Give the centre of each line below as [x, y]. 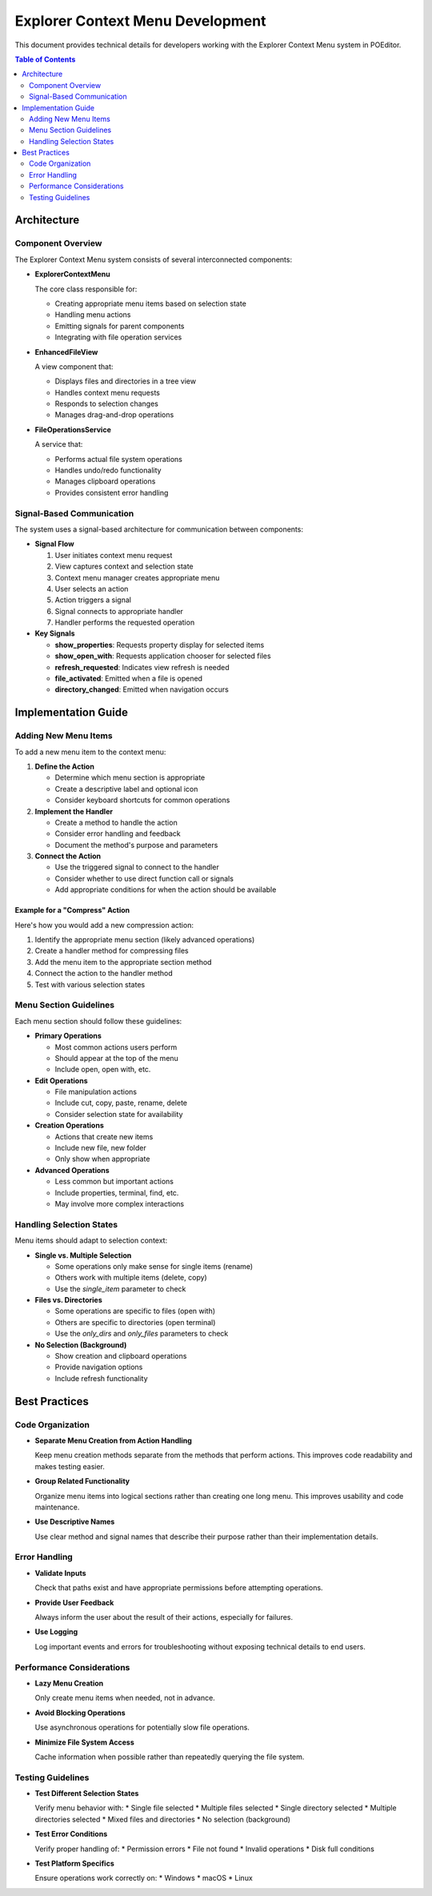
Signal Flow [55, 544]
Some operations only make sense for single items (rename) [154, 1266]
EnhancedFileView [66, 351]
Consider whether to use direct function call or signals [144, 878]
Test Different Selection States [87, 1794]
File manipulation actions [96, 1092]
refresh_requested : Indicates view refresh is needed [142, 667]
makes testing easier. [70, 1466]
